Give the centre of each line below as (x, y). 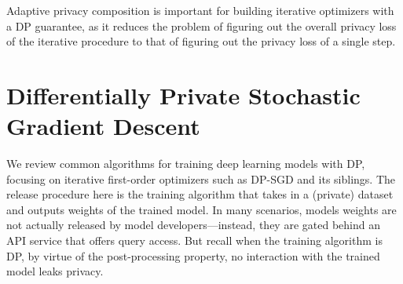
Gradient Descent (103, 126)
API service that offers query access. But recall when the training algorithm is (194, 240)
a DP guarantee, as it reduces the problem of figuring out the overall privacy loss (201, 25)
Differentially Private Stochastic (183, 95)
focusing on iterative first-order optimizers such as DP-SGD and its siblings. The (201, 178)
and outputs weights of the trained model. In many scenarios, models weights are (201, 209)
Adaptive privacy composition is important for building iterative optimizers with (200, 10)
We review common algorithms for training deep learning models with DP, (186, 164)
